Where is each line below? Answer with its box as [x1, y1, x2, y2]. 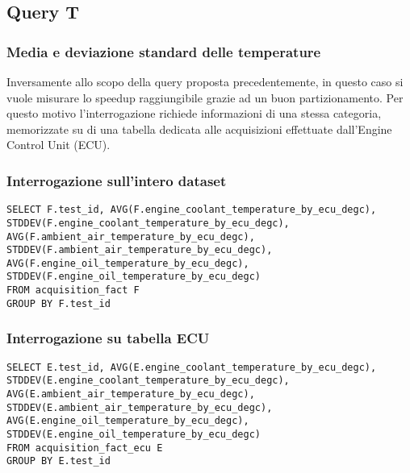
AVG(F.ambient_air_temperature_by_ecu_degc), [6, 230, 255, 243]
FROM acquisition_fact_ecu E [6, 442, 163, 454]
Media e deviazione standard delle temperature [6, 41, 321, 61]
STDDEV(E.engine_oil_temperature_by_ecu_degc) [6, 428, 261, 440]
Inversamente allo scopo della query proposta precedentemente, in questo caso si [6, 73, 404, 89]
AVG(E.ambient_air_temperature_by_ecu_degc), [6, 388, 255, 400]
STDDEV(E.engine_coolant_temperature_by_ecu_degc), [6, 375, 290, 387]
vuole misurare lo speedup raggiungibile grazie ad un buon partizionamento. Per [6, 89, 404, 106]
